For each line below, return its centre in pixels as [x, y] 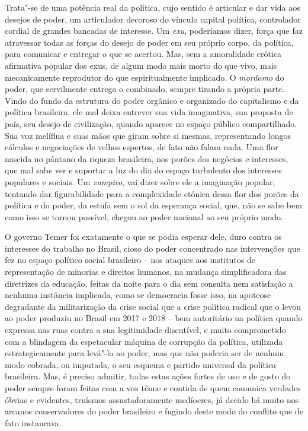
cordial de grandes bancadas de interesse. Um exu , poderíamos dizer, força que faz [154, 31]
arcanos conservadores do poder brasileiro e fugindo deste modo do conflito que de [154, 411]
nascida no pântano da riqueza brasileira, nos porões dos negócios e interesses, [147, 158]
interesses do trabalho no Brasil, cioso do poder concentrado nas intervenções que [153, 248]
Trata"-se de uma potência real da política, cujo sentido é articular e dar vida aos [153, 7]
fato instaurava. [33, 422]
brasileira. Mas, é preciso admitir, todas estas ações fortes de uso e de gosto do [148, 376]
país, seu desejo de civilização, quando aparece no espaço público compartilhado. [151, 123]
